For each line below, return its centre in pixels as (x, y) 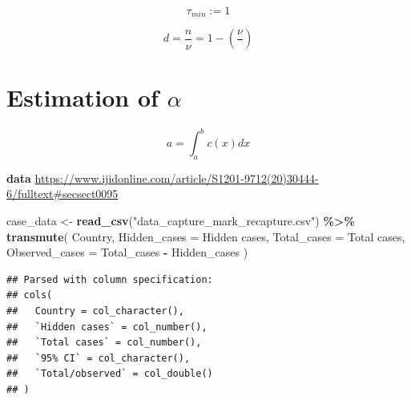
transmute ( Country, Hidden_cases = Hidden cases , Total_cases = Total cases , (206, 236)
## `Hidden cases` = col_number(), (107, 327)
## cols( (30, 295)
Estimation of (83, 97)
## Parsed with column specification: (110, 279)
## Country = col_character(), (95, 311)
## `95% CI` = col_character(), (99, 358)
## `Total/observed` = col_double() (110, 374)
